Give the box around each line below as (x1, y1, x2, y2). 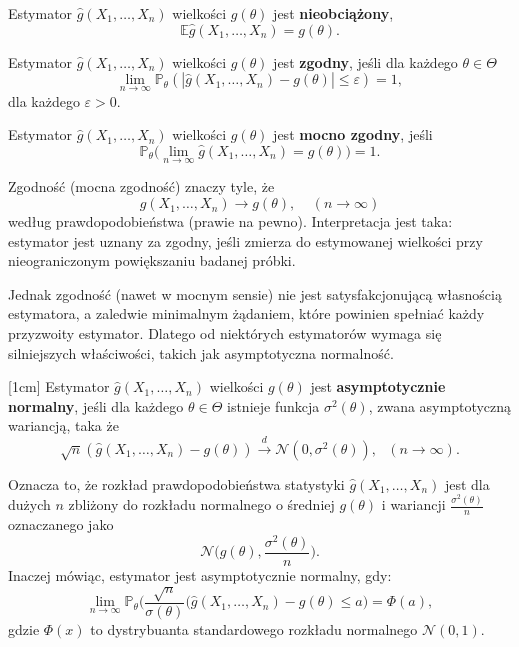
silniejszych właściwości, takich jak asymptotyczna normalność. (8, 342, 394, 363)
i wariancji (381, 494, 446, 515)
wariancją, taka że (8, 415, 119, 436)
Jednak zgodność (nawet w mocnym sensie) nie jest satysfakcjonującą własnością (8, 283, 502, 304)
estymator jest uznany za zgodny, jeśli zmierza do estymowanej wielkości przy (8, 230, 483, 251)
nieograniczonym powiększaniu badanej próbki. (8, 250, 296, 271)
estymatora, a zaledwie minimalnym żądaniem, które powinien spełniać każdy (8, 303, 485, 324)
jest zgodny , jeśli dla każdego (273, 51, 458, 72)
